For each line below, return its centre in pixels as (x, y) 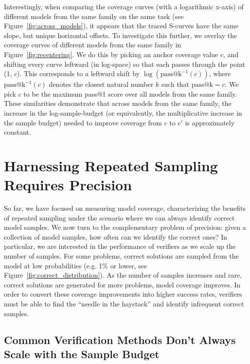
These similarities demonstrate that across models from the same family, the (118, 103)
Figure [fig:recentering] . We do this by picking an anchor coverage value (111, 54)
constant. (18, 132)
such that (175, 84)
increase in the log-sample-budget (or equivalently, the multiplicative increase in (123, 112)
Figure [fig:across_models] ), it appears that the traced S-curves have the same (121, 26)
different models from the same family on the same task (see (94, 16)
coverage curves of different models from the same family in (93, 45)
